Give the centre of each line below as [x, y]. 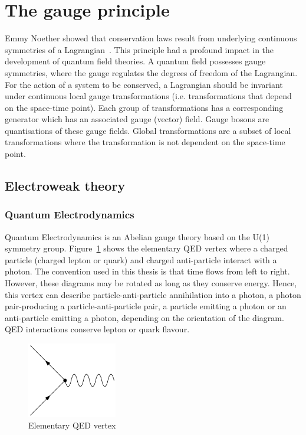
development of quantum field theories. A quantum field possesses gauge [135, 61]
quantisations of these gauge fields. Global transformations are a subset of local [148, 130]
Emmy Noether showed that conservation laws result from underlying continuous [151, 38]
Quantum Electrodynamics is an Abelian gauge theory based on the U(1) [137, 236]
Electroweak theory [65, 186]
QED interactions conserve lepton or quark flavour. [97, 329]
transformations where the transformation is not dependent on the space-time [145, 142]
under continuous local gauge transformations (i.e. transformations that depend [148, 96]
